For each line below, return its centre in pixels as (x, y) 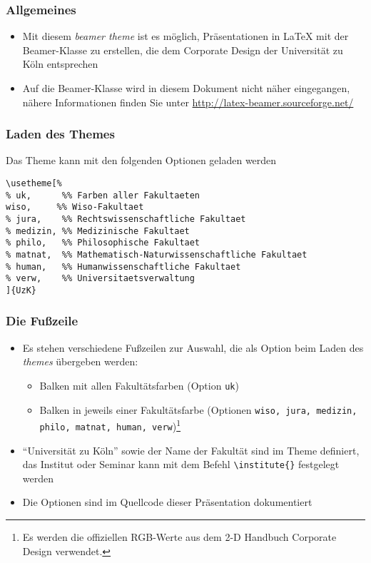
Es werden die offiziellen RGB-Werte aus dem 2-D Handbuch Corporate (179, 537)
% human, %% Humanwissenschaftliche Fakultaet (123, 267)
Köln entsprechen (60, 64)
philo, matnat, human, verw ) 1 (110, 425)
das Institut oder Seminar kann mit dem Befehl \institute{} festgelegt (181, 464)
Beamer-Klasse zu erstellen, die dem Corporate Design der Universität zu (183, 50)
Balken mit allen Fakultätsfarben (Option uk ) (139, 385)
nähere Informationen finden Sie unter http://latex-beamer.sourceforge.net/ (188, 102)
